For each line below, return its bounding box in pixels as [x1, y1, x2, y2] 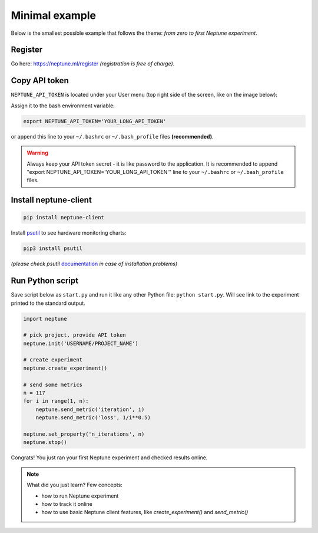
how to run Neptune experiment [41, 492, 119, 499]
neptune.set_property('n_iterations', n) [23, 430, 145, 437]
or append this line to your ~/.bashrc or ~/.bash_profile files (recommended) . [11, 133, 214, 140]
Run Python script [11, 276, 79, 286]
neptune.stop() [23, 439, 67, 446]
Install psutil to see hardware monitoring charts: [11, 229, 127, 236]
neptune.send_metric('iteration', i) [35, 406, 145, 413]
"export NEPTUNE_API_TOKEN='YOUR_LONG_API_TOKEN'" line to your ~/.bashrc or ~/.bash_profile [26, 168, 284, 175]
